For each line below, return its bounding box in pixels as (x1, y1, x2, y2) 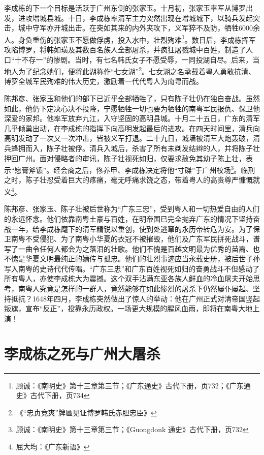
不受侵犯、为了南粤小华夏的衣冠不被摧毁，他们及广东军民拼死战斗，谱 (25, 233, 260, 244)
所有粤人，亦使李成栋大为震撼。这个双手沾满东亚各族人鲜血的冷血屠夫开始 (4, 273, 253, 284)
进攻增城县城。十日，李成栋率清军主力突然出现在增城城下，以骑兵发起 (18, 12, 253, 23)
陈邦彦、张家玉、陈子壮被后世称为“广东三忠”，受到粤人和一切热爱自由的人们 (4, 203, 260, 214)
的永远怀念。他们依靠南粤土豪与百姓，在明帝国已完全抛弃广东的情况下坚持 (4, 213, 253, 224)
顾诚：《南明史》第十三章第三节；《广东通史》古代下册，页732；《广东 (16, 380, 244, 390)
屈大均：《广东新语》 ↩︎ (16, 441, 90, 451)
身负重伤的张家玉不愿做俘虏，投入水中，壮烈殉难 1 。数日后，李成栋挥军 (18, 33, 256, 45)
